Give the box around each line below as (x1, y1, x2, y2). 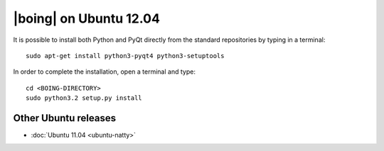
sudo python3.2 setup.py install (26, 94, 142, 102)
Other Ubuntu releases (13, 112, 117, 124)
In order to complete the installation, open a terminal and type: (13, 67, 196, 76)
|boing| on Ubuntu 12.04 (13, 11, 160, 26)
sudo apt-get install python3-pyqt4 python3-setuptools (26, 52, 225, 60)
